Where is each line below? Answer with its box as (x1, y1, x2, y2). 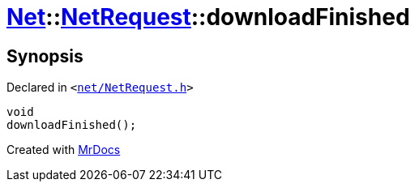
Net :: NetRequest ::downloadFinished (6, 3, 410, 31)
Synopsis (6, 45, 83, 66)
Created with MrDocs (6, 143, 121, 157)
